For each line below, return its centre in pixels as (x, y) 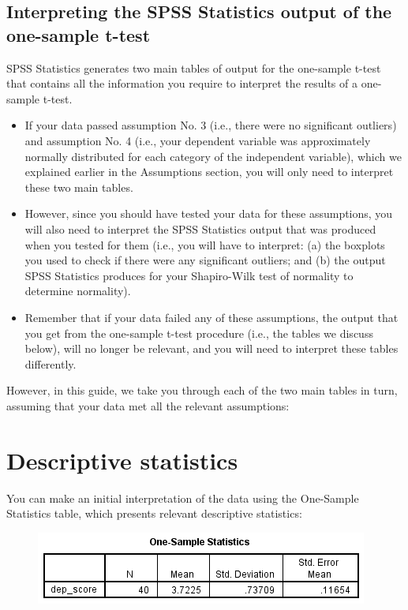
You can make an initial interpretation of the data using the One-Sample (183, 498)
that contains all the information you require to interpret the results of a (182, 83)
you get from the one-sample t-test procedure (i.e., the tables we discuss (199, 333)
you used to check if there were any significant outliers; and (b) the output (205, 260)
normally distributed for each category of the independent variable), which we (213, 156)
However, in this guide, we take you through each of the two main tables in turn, (202, 390)
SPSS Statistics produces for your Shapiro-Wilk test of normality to (189, 275)
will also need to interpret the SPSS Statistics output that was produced (200, 228)
